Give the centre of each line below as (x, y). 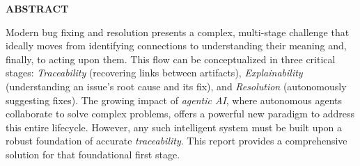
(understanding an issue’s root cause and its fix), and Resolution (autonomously (176, 86)
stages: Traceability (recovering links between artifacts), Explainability (154, 73)
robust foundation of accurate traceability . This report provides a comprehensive (177, 141)
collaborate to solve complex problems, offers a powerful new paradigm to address (180, 114)
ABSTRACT (37, 8)
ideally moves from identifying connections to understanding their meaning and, (176, 45)
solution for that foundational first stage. (93, 154)
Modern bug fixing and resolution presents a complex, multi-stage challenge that (178, 32)
